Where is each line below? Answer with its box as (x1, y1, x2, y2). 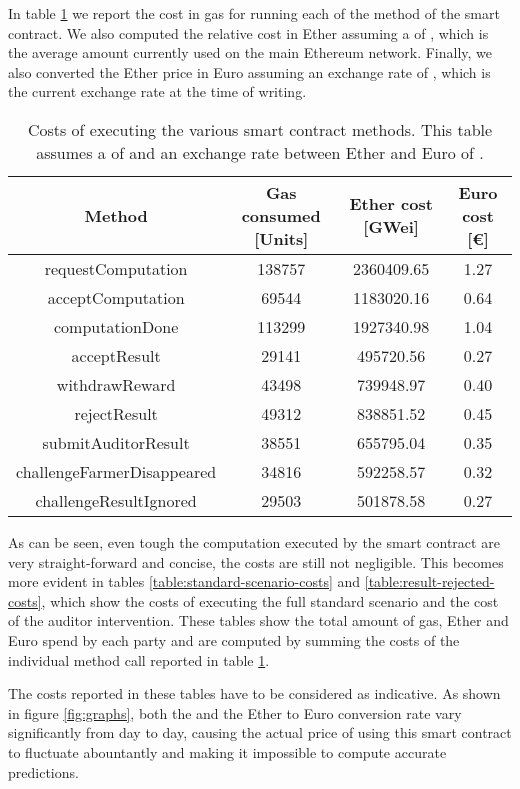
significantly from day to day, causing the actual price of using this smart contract (8, 722, 512, 743)
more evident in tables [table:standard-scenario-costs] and (8, 571, 361, 592)
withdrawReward (56, 372, 176, 396)
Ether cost (349, 192, 433, 216)
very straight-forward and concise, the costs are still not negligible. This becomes (8, 551, 504, 572)
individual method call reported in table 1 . (8, 649, 270, 670)
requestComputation (44, 256, 188, 280)
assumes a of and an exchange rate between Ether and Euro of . (36, 140, 484, 164)
